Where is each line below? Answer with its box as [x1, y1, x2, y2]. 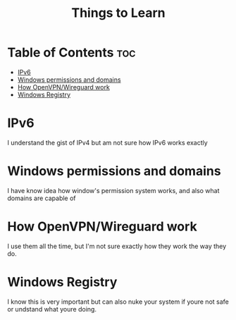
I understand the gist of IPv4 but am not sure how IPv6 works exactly [7, 138, 208, 147]
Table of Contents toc [7, 44, 136, 61]
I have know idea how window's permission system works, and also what [7, 186, 220, 195]
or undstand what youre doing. [7, 304, 97, 313]
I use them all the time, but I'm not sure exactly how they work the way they [7, 242, 227, 250]
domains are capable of [7, 194, 76, 202]
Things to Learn [71, 5, 166, 21]
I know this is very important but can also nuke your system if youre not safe [7, 297, 229, 306]
